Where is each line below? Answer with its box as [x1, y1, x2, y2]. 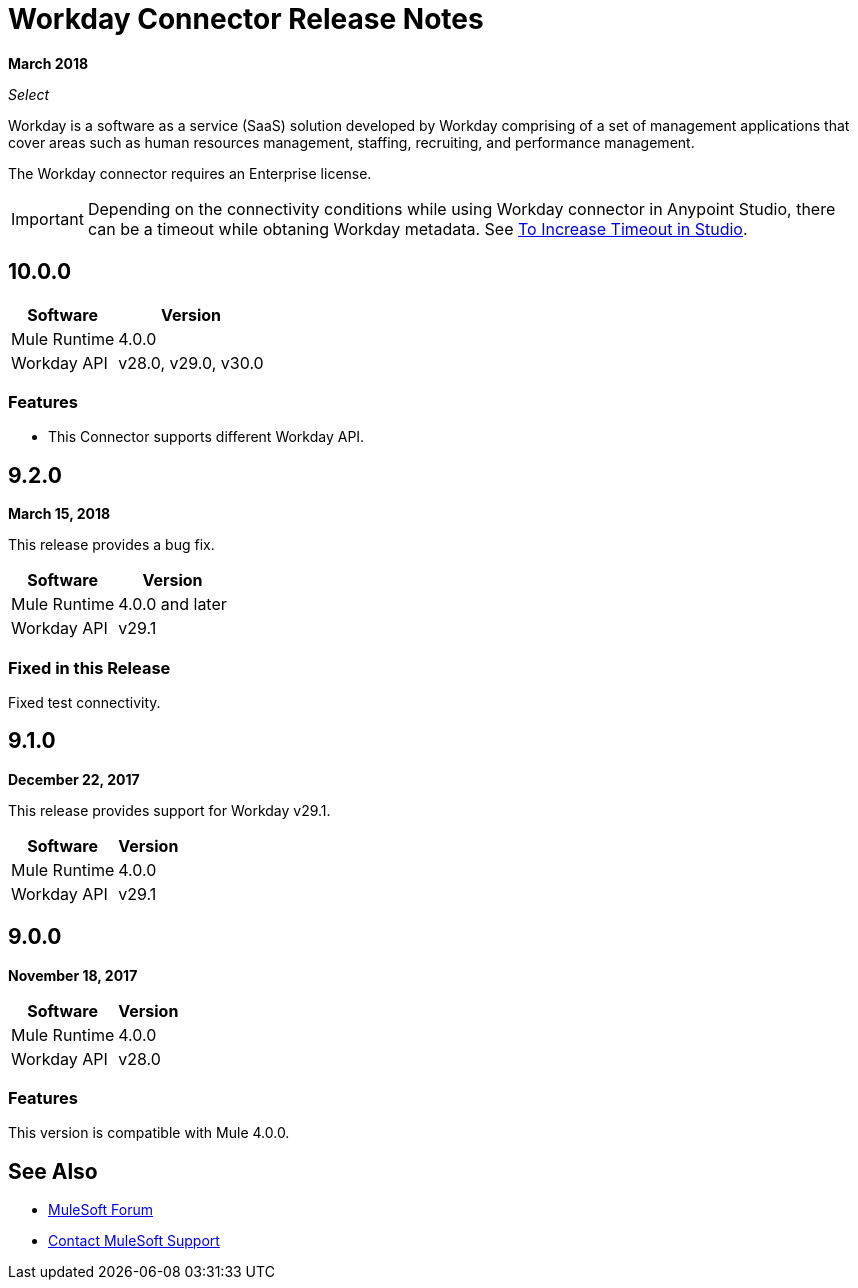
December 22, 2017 [8, 770, 140, 788]
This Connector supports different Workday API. [48, 428, 365, 446]
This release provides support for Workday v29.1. [8, 801, 331, 819]
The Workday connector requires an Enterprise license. [8, 164, 372, 182]
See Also [8, 1158, 98, 1184]
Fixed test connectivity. [8, 693, 161, 711]
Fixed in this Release [8, 657, 171, 678]
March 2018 [8, 54, 89, 72]
